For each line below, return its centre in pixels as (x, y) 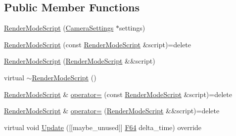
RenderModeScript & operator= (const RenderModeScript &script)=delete (118, 94)
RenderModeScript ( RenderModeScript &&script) (80, 61)
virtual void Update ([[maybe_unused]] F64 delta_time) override (103, 127)
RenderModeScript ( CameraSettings (59, 28)
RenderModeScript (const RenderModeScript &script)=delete (98, 44)
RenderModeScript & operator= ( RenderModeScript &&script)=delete (112, 111)
